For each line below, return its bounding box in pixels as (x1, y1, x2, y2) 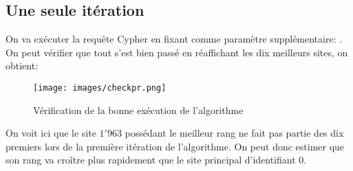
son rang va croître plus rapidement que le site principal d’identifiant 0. (6, 152, 307, 167)
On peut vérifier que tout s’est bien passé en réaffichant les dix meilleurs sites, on (6, 45, 348, 59)
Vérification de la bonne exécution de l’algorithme (33, 102, 244, 117)
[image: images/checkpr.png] (33, 82, 167, 93)
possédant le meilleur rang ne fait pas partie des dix (125, 126, 344, 140)
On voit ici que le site (6, 126, 96, 140)
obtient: (6, 58, 39, 73)
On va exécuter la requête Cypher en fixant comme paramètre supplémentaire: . (6, 32, 343, 46)
